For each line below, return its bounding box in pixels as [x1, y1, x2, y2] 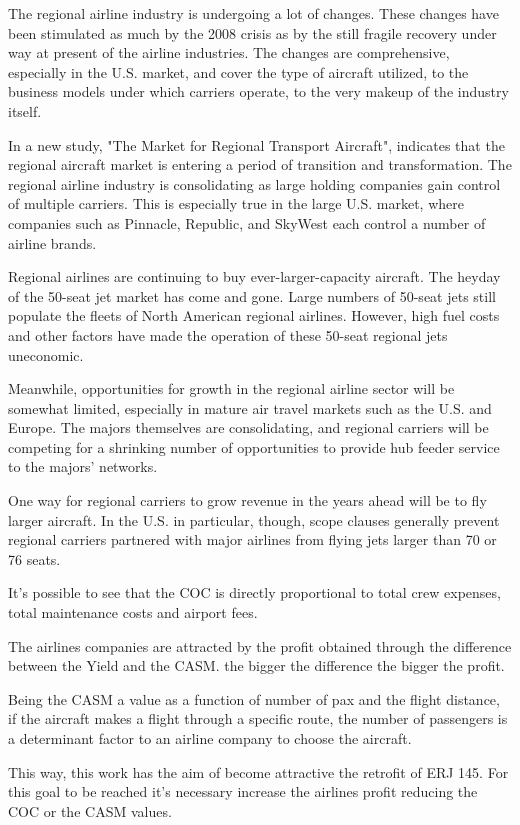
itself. [8, 100, 42, 121]
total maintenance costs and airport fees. [8, 602, 258, 623]
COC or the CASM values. [8, 800, 172, 821]
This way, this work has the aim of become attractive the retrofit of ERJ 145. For [8, 761, 509, 782]
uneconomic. [8, 344, 84, 365]
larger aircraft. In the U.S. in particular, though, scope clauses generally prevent [8, 509, 500, 530]
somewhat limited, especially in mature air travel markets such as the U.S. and [8, 397, 492, 418]
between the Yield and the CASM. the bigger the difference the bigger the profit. [8, 655, 505, 676]
